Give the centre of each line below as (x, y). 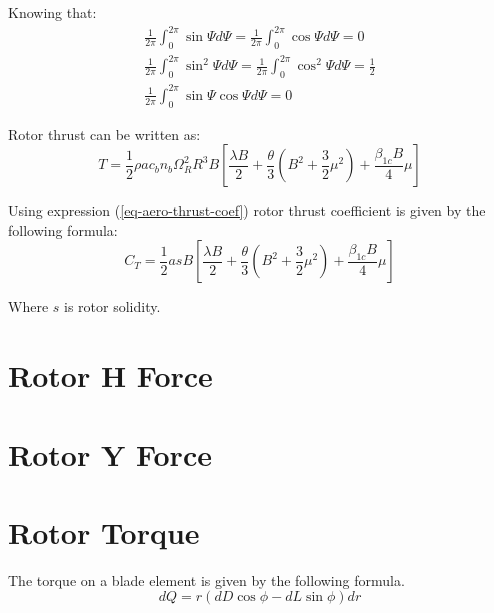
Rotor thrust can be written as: (104, 133)
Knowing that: (52, 12)
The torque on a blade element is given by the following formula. (206, 579)
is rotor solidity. (112, 306)
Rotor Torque (104, 531)
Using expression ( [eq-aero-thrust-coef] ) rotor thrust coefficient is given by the (247, 210)
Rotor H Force (110, 375)
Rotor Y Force (110, 453)
